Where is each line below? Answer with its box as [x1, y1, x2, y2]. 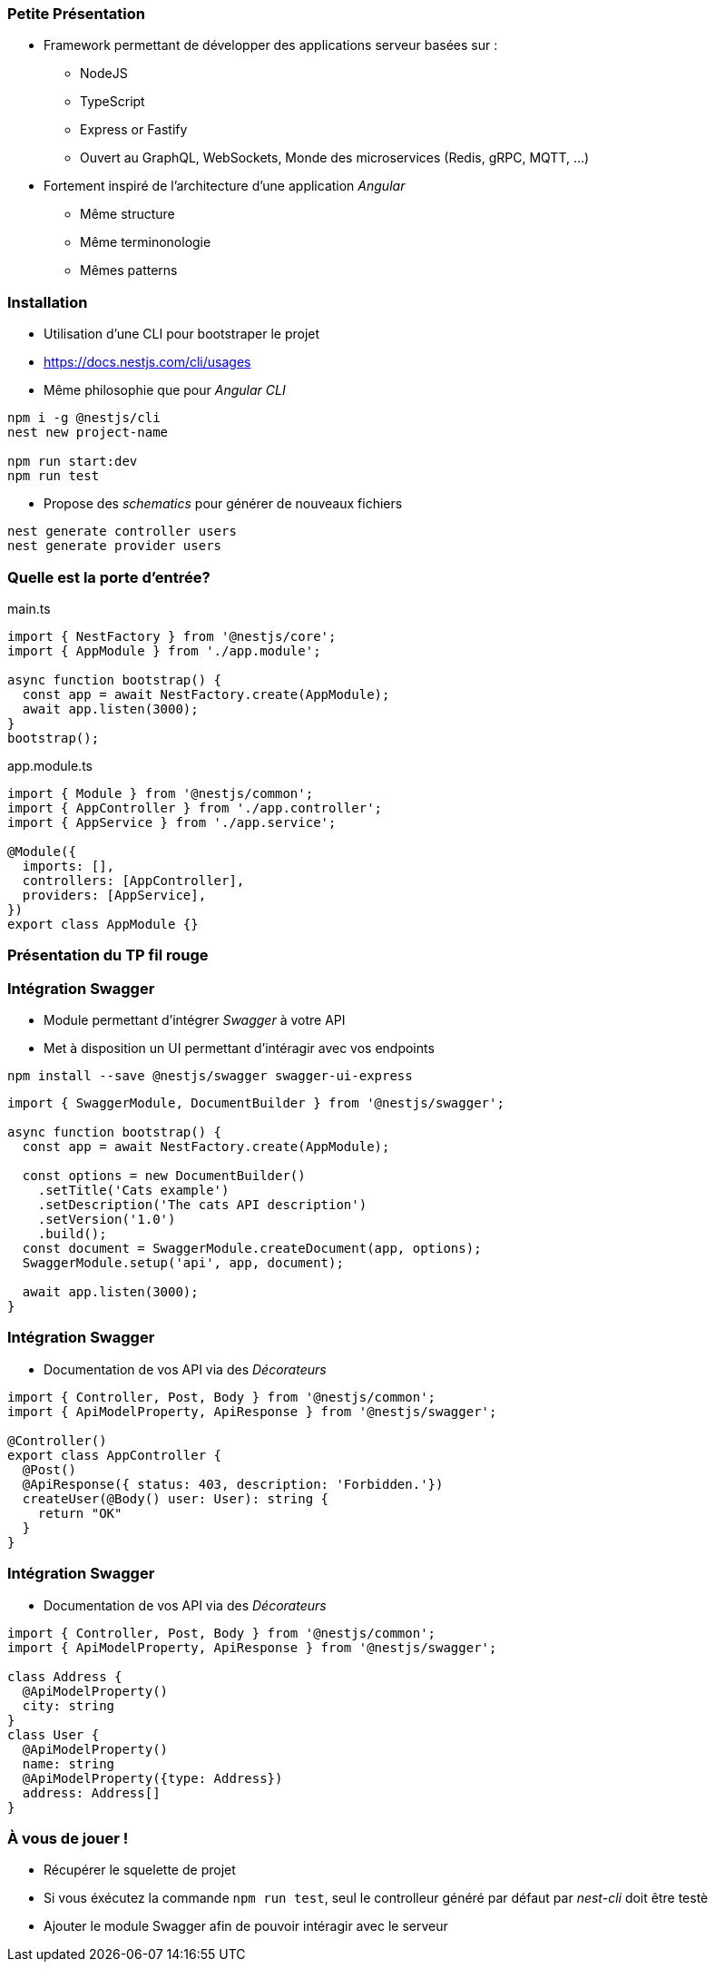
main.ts [7, 600, 51, 616]
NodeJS [80, 65, 128, 82]
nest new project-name [7, 425, 169, 440]
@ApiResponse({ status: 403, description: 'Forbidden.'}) [22, 1476, 444, 1492]
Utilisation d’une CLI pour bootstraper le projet [44, 326, 320, 342]
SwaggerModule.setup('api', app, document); [22, 1255, 344, 1270]
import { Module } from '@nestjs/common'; [7, 785, 314, 801]
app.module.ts [7, 757, 93, 773]
